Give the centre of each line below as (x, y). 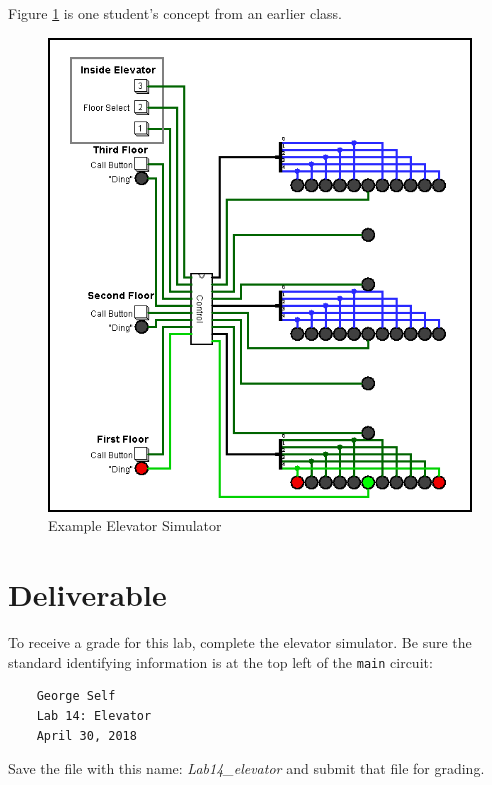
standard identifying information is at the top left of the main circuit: (220, 661)
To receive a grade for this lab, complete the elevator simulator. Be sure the (240, 642)
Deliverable (87, 594)
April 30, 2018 (86, 735)
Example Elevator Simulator (135, 525)
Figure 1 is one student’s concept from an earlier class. (175, 13)
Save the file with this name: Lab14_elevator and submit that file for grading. (246, 768)
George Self (76, 696)
